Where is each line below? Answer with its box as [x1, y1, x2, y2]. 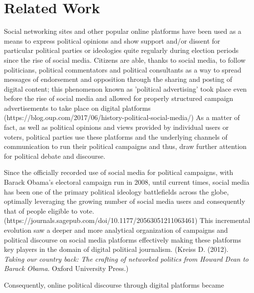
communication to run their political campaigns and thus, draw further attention [4, 141, 247, 151]
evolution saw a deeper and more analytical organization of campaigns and [4, 225, 228, 235]
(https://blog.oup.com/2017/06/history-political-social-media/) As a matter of [4, 112, 240, 122]
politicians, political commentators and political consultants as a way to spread [4, 64, 242, 74]
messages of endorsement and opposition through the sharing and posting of [4, 74, 232, 84]
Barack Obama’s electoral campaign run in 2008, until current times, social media [4, 177, 250, 187]
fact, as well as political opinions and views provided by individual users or [4, 122, 229, 132]
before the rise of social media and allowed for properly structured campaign [4, 93, 233, 103]
